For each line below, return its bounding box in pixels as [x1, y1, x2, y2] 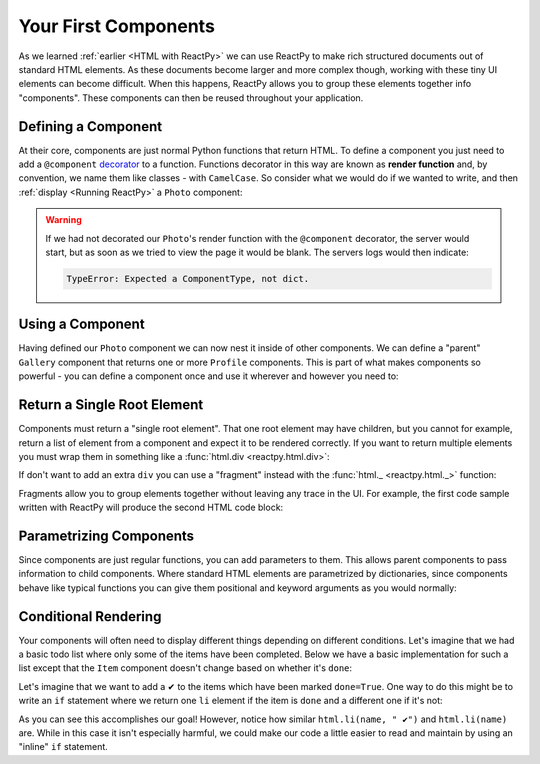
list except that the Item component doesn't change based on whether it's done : [18, 662, 353, 674]
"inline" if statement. [18, 741, 109, 753]
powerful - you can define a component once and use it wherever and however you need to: [18, 370, 399, 382]
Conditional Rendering [18, 608, 162, 625]
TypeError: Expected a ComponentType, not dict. [66, 273, 310, 284]
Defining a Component [18, 118, 163, 135]
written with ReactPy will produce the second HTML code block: [18, 501, 284, 514]
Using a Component [18, 316, 145, 333]
